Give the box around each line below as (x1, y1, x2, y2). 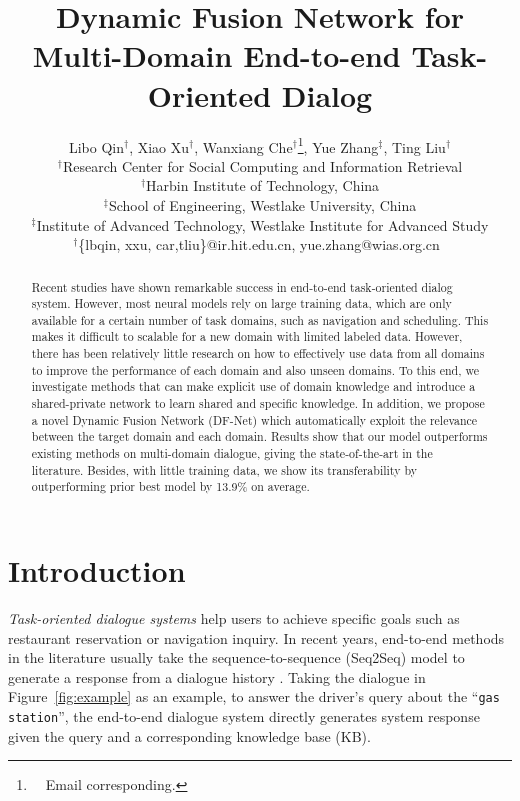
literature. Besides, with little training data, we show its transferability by (31, 461, 417, 478)
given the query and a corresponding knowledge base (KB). (8, 725, 371, 746)
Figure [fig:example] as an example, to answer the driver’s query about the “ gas (8, 686, 500, 707)
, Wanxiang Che (194, 136, 293, 157)
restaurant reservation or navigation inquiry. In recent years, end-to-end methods (8, 627, 505, 648)
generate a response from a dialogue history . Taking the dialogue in (8, 666, 426, 687)
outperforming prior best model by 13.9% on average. (31, 478, 310, 495)
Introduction (8, 550, 186, 591)
